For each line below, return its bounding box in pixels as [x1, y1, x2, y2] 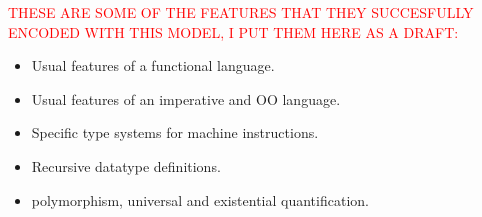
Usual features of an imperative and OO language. [31, 88, 341, 109]
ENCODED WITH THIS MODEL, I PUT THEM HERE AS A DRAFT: [8, 21, 459, 42]
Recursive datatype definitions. [31, 155, 221, 176]
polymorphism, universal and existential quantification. [31, 189, 369, 210]
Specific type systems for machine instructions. [31, 122, 319, 143]
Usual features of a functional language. [31, 55, 275, 76]
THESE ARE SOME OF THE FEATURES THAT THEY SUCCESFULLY [8, 2, 474, 22]
